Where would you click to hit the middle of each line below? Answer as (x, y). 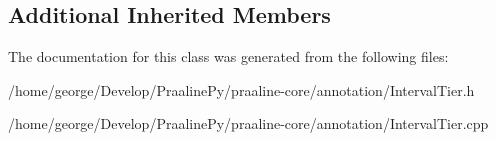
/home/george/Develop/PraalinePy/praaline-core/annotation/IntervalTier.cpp (248, 123)
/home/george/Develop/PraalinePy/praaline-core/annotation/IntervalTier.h (241, 89)
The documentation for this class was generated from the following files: (228, 56)
